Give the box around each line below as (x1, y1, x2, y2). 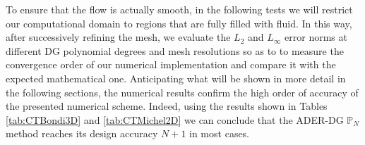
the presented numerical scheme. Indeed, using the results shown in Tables (6, 99, 328, 113)
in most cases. (189, 126, 250, 141)
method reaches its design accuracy (6, 126, 158, 141)
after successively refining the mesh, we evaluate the (6, 30, 231, 44)
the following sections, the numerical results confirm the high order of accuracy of (6, 84, 359, 99)
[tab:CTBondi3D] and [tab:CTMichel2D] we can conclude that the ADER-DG (6, 112, 344, 127)
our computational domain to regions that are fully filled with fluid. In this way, (6, 15, 352, 30)
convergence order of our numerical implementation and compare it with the (6, 57, 336, 72)
